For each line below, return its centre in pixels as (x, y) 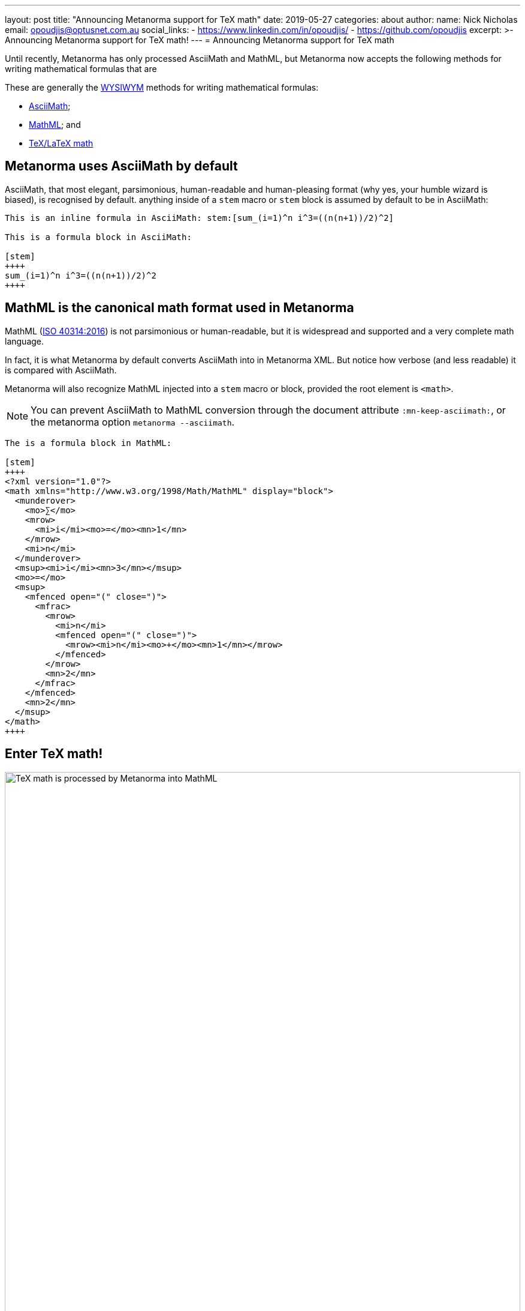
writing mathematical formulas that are (81, 69)
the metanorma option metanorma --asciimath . (133, 422)
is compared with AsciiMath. (61, 370)
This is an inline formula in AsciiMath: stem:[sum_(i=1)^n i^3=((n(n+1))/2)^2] (200, 218)
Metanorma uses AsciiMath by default (121, 166)
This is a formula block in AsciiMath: (98, 237)
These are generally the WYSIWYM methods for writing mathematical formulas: (162, 87)
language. (25, 341)
